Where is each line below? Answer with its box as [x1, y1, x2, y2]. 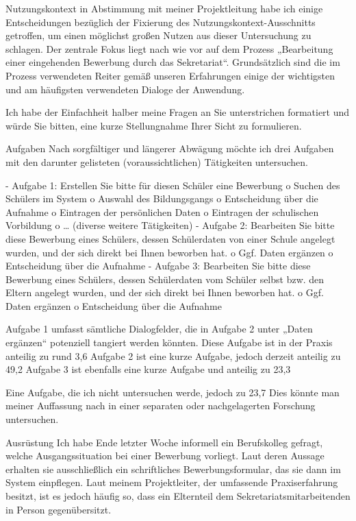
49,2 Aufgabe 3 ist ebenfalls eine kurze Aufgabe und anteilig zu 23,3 [5, 362, 291, 376]
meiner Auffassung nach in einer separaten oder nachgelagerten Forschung [5, 398, 316, 413]
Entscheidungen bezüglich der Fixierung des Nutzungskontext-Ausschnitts [5, 14, 316, 29]
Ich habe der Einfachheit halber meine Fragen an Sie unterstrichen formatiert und [5, 105, 350, 119]
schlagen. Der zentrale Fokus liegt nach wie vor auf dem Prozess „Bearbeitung [5, 41, 333, 56]
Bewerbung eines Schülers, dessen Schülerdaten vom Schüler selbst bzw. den [5, 271, 325, 286]
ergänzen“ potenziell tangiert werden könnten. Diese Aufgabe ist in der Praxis [5, 335, 333, 350]
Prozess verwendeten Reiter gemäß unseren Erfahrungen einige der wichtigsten [5, 68, 335, 82]
